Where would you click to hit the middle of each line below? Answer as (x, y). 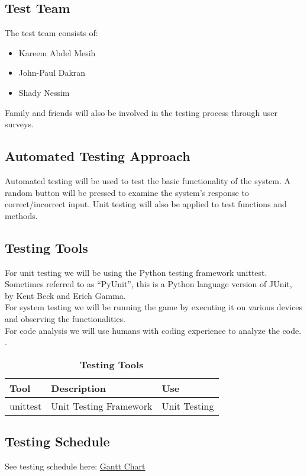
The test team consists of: (51, 33)
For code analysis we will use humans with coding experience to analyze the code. (153, 330)
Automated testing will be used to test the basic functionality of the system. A (148, 180)
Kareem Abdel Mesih (57, 52)
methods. (21, 215)
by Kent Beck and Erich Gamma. (65, 295)
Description (78, 388)
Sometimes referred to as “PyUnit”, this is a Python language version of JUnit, (148, 284)
